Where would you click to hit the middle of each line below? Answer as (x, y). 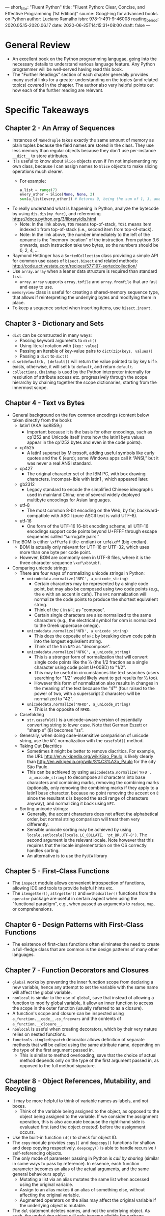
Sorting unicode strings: (44, 808)
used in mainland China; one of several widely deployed (83, 494)
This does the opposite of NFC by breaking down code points (95, 636)
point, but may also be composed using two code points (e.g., (97, 589)
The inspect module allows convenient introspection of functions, (79, 883)
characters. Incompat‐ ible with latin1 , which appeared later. (88, 479)
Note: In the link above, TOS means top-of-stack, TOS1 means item (85, 224)
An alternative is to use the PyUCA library (67, 855)
